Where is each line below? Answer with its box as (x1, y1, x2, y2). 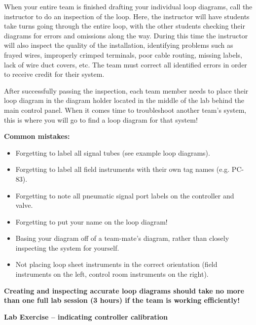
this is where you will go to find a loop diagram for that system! (4, 114, 198, 125)
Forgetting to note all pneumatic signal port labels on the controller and (15, 190, 234, 200)
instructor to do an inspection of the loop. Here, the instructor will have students (4, 11, 250, 21)
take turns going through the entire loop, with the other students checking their (4, 21, 245, 31)
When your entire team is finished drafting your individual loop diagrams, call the (4, 1, 253, 11)
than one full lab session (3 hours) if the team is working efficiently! (4, 295, 240, 305)
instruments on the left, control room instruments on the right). (15, 269, 209, 279)
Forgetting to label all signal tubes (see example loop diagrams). (15, 147, 210, 158)
